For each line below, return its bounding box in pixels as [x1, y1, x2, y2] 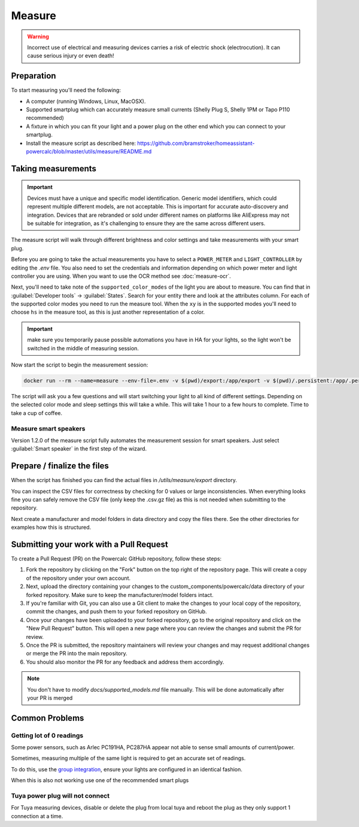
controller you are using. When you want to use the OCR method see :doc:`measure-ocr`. [11, 272, 232, 280]
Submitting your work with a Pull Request [11, 539, 169, 549]
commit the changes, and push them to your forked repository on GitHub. [26, 608, 207, 615]
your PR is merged [27, 694, 73, 701]
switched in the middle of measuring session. [27, 344, 139, 352]
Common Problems [11, 713, 84, 723]
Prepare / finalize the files [11, 461, 109, 471]
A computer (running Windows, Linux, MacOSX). [26, 98, 146, 105]
